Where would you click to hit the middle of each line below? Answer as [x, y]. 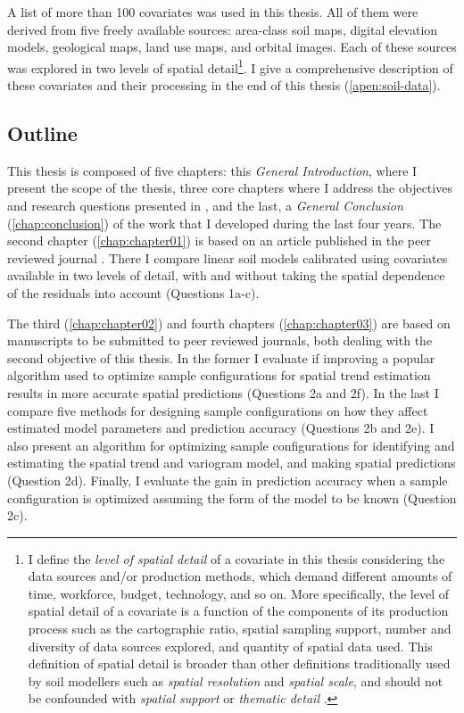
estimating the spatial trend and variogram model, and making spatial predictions [232, 463]
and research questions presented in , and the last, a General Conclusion [205, 206]
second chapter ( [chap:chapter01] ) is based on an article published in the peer [219, 240]
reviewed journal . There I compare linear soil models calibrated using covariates [228, 257]
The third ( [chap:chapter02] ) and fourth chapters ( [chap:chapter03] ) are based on [229, 323]
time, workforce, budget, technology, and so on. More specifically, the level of [239, 593]
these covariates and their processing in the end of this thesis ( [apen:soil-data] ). [224, 85]
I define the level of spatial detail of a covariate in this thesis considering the [236, 558]
